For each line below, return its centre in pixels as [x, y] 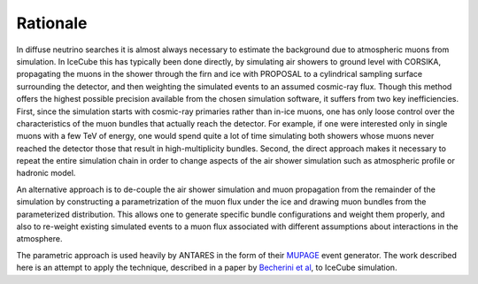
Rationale [52, 23]
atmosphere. [39, 239]
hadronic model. [46, 173]
